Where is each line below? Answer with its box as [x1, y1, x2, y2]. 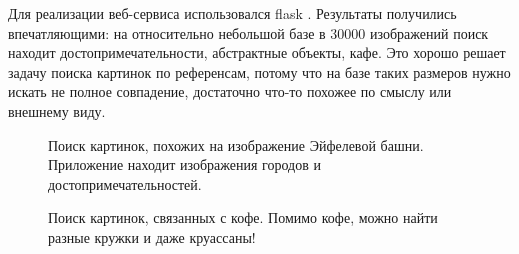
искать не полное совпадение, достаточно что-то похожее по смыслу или [8, 81, 452, 102]
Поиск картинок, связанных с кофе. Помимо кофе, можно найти [48, 207, 438, 228]
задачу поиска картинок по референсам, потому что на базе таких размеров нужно [8, 61, 511, 82]
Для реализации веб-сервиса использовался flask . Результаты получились [8, 3, 457, 23]
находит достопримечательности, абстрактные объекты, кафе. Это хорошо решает [8, 42, 506, 63]
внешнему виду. [8, 100, 106, 121]
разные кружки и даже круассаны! [48, 226, 256, 247]
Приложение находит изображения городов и [48, 154, 321, 175]
